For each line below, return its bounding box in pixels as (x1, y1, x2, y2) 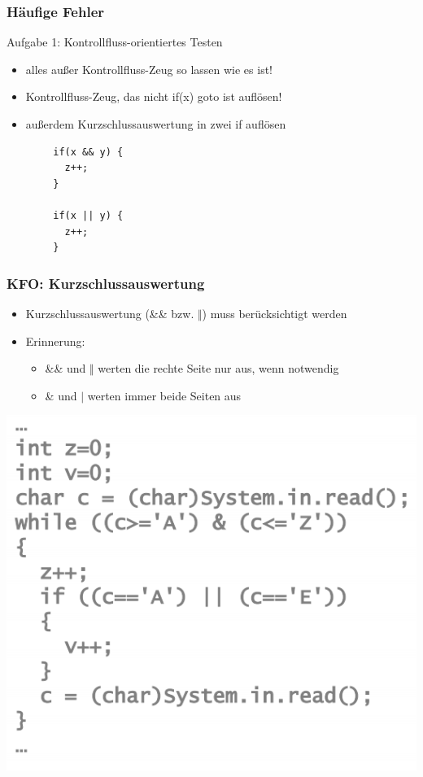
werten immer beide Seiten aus (87, 386, 242, 404)
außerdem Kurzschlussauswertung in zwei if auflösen (25, 116, 286, 132)
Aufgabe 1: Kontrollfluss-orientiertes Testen (7, 33, 223, 50)
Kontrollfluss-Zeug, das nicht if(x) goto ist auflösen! (25, 88, 282, 105)
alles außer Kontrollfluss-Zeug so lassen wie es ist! (25, 60, 273, 77)
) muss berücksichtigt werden (202, 304, 347, 321)
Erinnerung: (25, 332, 85, 349)
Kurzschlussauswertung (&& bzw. (25, 304, 194, 321)
